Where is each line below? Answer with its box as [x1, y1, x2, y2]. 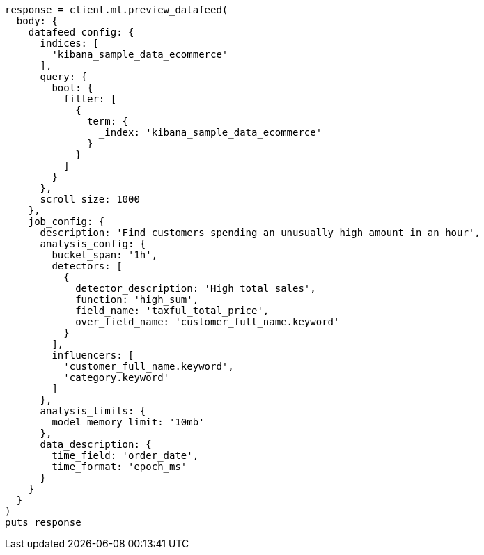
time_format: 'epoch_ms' [52, 461, 187, 472]
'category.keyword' [63, 372, 170, 383]
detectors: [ [52, 260, 123, 272]
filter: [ [63, 93, 117, 104]
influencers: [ [52, 350, 134, 361]
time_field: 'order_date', [52, 450, 199, 461]
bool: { [52, 82, 93, 93]
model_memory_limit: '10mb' [52, 416, 205, 428]
